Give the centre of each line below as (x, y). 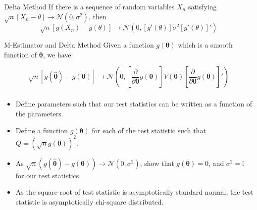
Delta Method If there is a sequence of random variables (89, 6)
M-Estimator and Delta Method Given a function (79, 45)
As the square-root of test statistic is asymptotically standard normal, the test (134, 192)
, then (98, 16)
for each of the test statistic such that (149, 130)
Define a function (42, 130)
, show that (157, 163)
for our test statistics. (48, 175)
